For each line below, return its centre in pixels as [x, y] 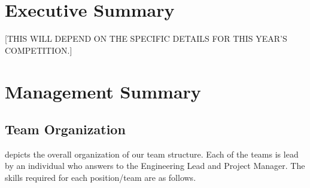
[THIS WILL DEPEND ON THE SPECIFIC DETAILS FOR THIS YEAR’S [146, 38]
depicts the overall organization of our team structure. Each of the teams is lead [152, 154]
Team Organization [65, 129]
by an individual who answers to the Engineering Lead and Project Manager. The [155, 166]
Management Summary [103, 91]
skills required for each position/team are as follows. [101, 178]
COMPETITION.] [39, 50]
